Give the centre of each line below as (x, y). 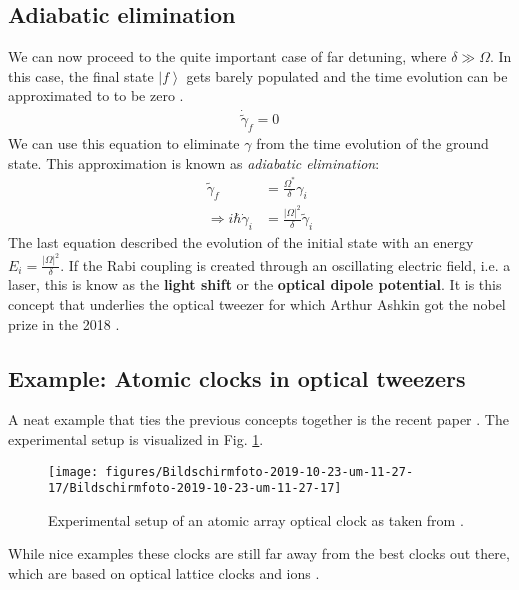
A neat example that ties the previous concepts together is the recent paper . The (258, 419)
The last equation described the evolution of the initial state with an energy (241, 242)
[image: (73, 471)
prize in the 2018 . (64, 323)
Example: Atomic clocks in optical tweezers (237, 377)
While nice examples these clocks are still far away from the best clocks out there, (259, 553)
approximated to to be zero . (96, 95)
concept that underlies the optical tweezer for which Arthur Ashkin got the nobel (257, 303)
